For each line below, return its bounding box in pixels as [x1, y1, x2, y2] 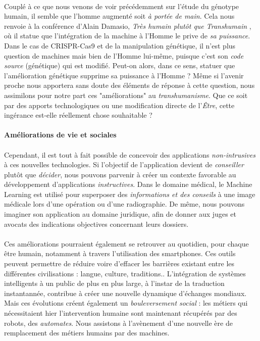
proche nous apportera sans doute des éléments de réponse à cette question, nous [4, 80, 255, 90]
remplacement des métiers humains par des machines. [4, 327, 170, 338]
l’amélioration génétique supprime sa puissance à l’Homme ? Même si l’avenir [4, 70, 244, 80]
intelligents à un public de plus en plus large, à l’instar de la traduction [4, 278, 225, 288]
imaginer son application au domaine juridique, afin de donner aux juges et [4, 209, 236, 219]
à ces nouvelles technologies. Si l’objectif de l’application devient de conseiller [4, 159, 244, 170]
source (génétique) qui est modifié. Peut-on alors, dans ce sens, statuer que [4, 60, 235, 71]
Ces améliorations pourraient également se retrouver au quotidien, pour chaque [4, 238, 249, 249]
